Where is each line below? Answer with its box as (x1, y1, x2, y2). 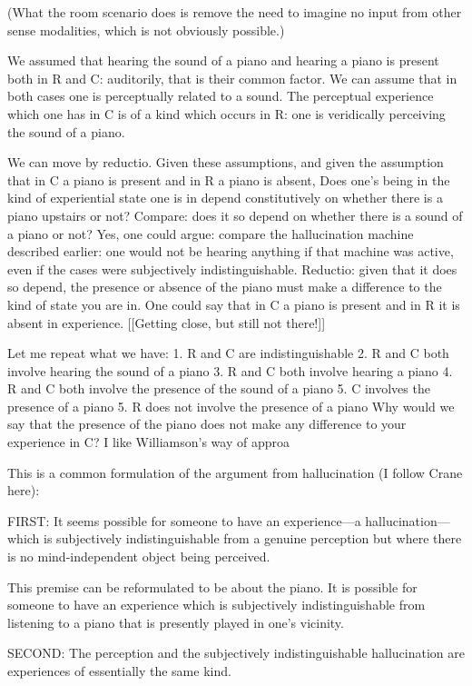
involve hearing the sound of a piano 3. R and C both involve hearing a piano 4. (7, 361, 453, 380)
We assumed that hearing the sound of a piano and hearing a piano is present (7, 51, 439, 70)
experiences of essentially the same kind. (7, 661, 231, 680)
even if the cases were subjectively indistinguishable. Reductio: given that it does (7, 259, 457, 278)
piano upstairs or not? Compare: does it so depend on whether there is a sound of (7, 205, 463, 224)
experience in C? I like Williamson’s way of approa (7, 432, 290, 452)
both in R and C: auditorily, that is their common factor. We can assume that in (7, 68, 457, 87)
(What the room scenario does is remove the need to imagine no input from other (7, 3, 462, 21)
